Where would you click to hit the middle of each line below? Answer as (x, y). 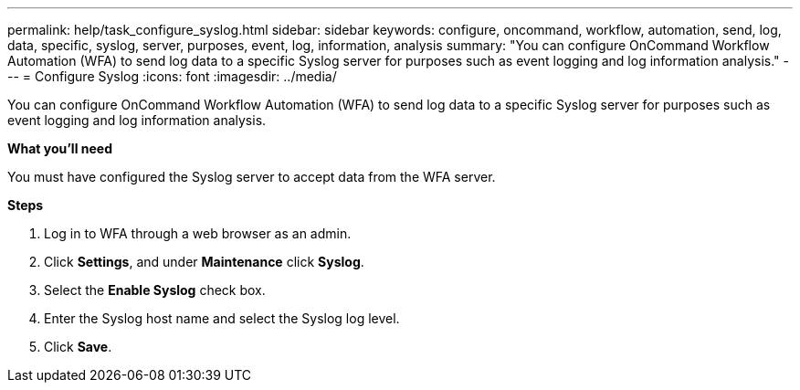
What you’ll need (60, 148)
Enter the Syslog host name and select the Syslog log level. (222, 318)
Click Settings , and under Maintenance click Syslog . (204, 262)
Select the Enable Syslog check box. (155, 290)
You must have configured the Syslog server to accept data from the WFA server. (252, 177)
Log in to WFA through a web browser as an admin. (198, 233)
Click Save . (78, 347)
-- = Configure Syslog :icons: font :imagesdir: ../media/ (172, 76)
